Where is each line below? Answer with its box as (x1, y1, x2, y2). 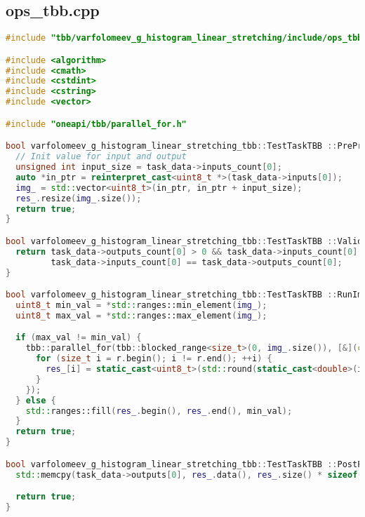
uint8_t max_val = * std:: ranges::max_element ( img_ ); (15, 310, 267, 321)
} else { (15, 395, 56, 405)
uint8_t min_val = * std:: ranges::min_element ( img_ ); (15, 300, 267, 310)
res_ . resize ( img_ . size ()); (15, 193, 142, 203)
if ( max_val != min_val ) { (15, 333, 142, 343)
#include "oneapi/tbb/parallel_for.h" (6, 119, 187, 129)
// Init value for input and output (15, 152, 187, 162)
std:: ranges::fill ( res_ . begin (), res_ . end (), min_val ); (25, 405, 293, 416)
